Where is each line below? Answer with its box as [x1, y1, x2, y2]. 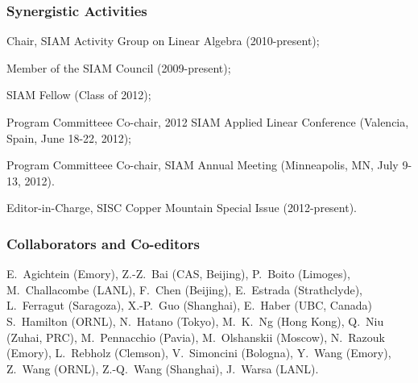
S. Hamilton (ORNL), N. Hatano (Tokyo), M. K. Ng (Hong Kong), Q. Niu [6, 312, 384, 329]
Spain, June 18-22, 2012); [6, 129, 131, 146]
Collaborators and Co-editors [6, 233, 200, 253]
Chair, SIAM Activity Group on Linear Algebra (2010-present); [6, 32, 320, 49]
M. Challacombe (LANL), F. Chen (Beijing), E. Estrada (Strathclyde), [6, 281, 362, 298]
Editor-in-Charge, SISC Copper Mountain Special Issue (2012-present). [6, 199, 358, 216]
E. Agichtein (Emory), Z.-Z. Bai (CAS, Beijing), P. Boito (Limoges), [6, 265, 350, 282]
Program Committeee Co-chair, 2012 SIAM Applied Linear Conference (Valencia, [6, 114, 409, 130]
